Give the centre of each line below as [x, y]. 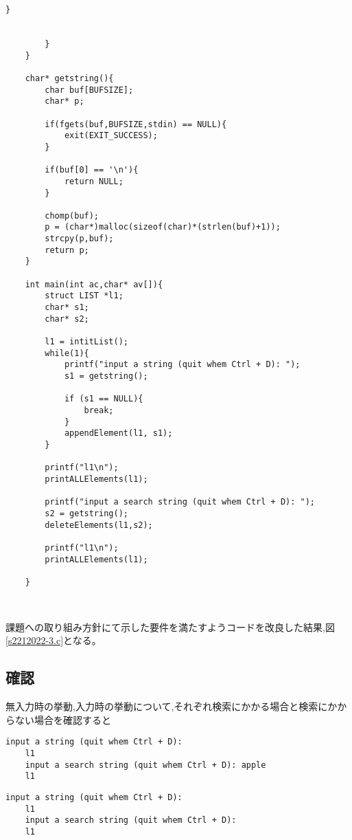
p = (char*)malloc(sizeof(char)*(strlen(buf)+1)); [163, 227]
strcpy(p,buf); [79, 239]
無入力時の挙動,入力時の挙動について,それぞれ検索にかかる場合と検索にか [172, 706]
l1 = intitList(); [86, 342]
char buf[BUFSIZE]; [89, 90]
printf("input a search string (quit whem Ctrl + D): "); [180, 502]
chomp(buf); [72, 215]
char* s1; [67, 308]
